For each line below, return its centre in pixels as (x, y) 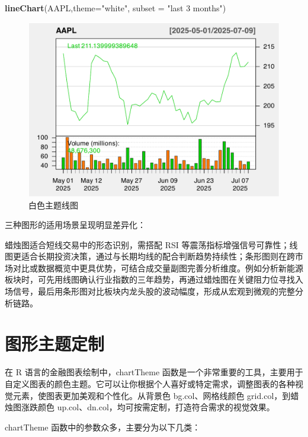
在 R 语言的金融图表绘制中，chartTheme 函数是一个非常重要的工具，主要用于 (154, 372)
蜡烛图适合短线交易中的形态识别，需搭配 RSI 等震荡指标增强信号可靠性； (147, 244)
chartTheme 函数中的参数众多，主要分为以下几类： (103, 427)
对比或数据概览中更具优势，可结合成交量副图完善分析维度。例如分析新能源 (158, 267)
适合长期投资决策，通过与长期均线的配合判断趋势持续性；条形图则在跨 (158, 256)
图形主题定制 (55, 343)
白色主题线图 (53, 205)
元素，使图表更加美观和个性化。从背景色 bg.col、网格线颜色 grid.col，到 (152, 395)
